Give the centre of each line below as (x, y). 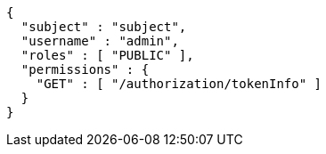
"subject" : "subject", (104, 27)
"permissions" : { (85, 69)
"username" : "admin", (100, 41)
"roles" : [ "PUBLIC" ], (107, 55)
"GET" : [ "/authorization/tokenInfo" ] (179, 84)
